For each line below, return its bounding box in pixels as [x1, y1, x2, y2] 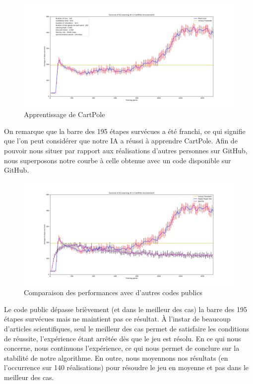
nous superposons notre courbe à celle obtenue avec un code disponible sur [4, 155, 231, 165]
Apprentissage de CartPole [24, 109, 105, 120]
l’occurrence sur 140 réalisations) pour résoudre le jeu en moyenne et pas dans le [4, 362, 249, 373]
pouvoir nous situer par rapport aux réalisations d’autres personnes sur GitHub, [4, 145, 248, 156]
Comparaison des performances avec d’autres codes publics [24, 287, 202, 298]
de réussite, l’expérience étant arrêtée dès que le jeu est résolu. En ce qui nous [4, 333, 241, 343]
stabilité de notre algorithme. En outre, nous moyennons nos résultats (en [4, 352, 228, 363]
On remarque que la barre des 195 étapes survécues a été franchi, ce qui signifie [4, 126, 246, 136]
